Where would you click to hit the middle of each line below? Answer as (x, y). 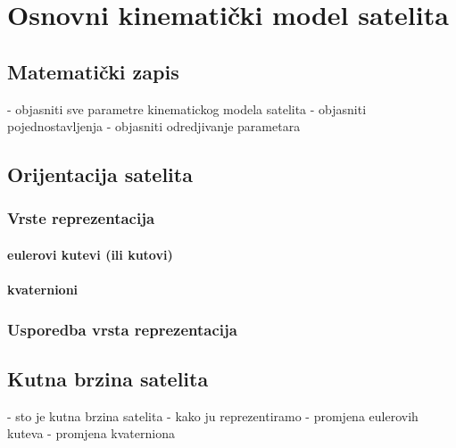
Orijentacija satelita (100, 174)
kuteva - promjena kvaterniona (91, 433)
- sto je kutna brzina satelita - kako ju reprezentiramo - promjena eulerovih (213, 415)
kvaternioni (43, 290)
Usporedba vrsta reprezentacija (122, 329)
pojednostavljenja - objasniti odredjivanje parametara (154, 126)
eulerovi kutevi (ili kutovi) (90, 254)
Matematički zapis (93, 71)
